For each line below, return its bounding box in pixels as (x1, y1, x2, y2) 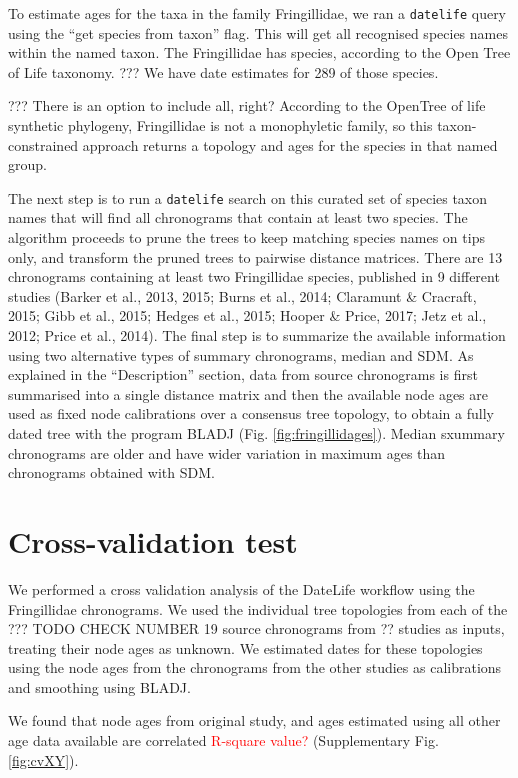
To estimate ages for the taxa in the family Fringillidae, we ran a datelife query (8, 3, 507, 23)
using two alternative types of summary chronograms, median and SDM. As (8, 344, 474, 365)
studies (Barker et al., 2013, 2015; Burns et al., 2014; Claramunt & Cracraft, (8, 285, 477, 306)
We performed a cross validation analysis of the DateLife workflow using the (8, 578, 475, 599)
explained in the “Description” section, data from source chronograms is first (8, 364, 478, 385)
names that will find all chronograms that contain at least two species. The (8, 207, 468, 228)
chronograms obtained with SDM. (8, 462, 215, 483)
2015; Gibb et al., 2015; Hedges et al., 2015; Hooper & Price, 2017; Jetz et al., (8, 305, 487, 326)
